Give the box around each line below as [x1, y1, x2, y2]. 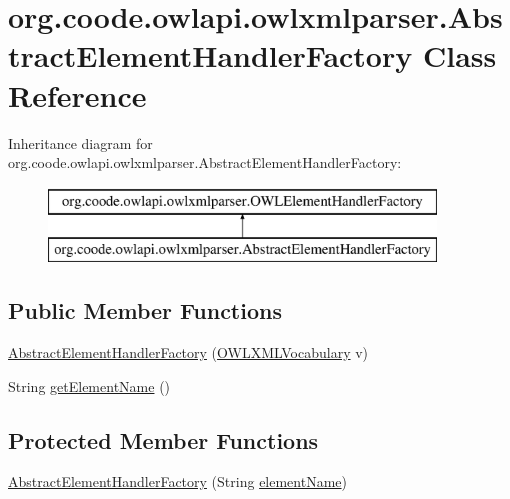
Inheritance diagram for [8, 132, 153, 153]
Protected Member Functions [8, 424, 319, 455]
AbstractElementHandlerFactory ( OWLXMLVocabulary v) [8, 342, 369, 363]
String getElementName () [8, 375, 171, 396]
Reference [8, 74, 147, 115]
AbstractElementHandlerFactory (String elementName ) [8, 471, 347, 492]
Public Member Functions [8, 295, 282, 326]
